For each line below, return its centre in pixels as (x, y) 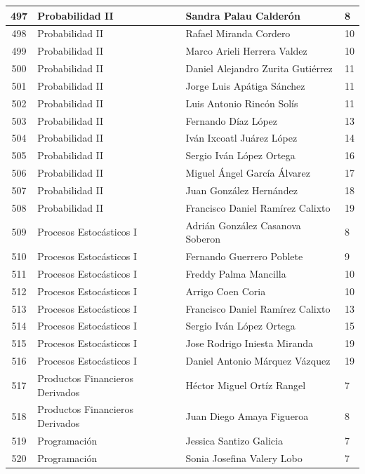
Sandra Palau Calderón (243, 15)
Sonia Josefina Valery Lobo (244, 458)
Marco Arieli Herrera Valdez (246, 51)
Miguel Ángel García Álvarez (248, 173)
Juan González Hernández (241, 190)
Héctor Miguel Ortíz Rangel (246, 385)
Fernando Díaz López (232, 120)
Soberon (203, 239)
